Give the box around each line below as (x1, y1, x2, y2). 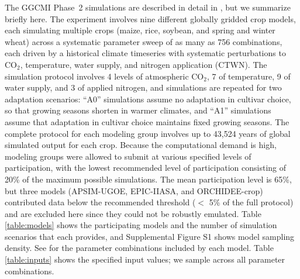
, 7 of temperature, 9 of (206, 70, 291, 82)
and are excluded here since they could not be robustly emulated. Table (5, 207, 261, 219)
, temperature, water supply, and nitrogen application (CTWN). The (20, 58, 267, 70)
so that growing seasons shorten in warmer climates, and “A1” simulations (5, 104, 271, 116)
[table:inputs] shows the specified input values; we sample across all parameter (5, 253, 285, 266)
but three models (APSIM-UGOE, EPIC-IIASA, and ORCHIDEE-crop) (5, 184, 263, 197)
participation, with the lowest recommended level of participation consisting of (5, 161, 287, 174)
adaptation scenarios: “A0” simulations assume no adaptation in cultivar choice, (5, 92, 291, 105)
